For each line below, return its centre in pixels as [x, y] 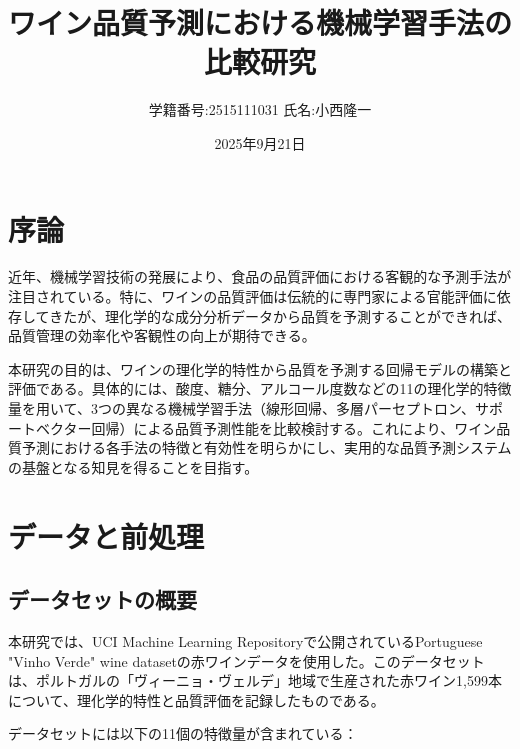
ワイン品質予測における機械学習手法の [260, 22]
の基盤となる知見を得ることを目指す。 [133, 466]
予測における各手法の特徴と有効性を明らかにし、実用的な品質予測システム [266, 447]
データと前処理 [106, 535]
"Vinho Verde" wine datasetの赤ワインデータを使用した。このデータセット [246, 660]
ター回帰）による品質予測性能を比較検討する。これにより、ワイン [280, 427]
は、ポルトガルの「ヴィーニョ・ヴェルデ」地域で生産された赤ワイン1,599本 [255, 680]
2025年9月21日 [260, 142]
